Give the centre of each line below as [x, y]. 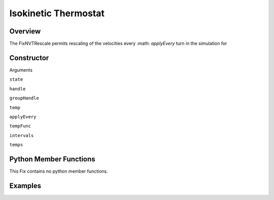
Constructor [29, 58]
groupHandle [24, 98]
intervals [22, 135]
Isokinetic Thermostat [57, 13]
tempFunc [20, 126]
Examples [25, 186]
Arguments [21, 70]
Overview [25, 31]
